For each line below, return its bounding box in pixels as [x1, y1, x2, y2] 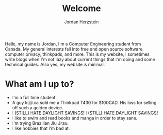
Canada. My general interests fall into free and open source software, [5, 46, 144, 52]
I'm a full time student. [12, 94, 57, 100]
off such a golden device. [12, 105, 63, 110]
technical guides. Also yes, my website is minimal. [5, 61, 105, 67]
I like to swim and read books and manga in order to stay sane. [12, 115, 138, 121]
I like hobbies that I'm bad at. [12, 125, 70, 131]
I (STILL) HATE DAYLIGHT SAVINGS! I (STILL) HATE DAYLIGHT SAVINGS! [12, 110, 158, 116]
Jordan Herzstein [64, 19, 99, 25]
